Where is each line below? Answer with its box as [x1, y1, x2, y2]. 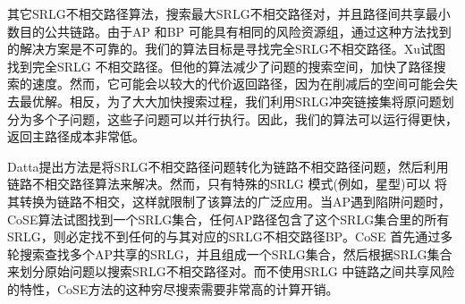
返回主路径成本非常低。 [7, 127, 145, 146]
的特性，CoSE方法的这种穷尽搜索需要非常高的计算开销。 [7, 279, 339, 298]
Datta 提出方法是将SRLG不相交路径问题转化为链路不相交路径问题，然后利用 [7, 156, 449, 175]
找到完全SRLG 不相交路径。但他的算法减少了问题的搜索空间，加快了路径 [7, 56, 434, 75]
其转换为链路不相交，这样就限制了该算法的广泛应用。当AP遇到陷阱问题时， [7, 191, 452, 210]
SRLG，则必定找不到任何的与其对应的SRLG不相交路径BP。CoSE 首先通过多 [7, 227, 453, 246]
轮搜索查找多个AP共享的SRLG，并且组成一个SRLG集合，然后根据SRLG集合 [7, 244, 452, 263]
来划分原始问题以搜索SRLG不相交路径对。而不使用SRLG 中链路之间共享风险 [7, 262, 455, 281]
